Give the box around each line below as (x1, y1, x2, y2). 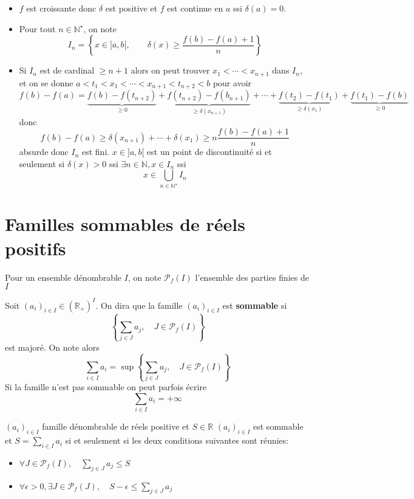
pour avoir (212, 76, 252, 89)
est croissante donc (26, 2, 97, 14)
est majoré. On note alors (5, 340, 100, 353)
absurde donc (19, 145, 69, 158)
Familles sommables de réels (5, 212, 245, 236)
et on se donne (19, 76, 73, 89)
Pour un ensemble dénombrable (5, 270, 122, 283)
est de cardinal (39, 64, 95, 77)
